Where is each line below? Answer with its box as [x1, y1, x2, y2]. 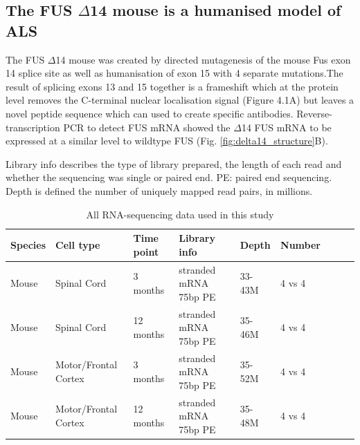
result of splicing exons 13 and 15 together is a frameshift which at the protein [6, 79, 339, 93]
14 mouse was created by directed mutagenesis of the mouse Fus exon [55, 52, 351, 66]
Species [10, 237, 46, 252]
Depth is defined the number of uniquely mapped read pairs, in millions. [6, 183, 313, 198]
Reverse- [296, 106, 332, 120]
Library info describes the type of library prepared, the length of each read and [6, 156, 342, 171]
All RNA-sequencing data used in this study [86, 207, 274, 221]
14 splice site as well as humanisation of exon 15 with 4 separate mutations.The [6, 66, 343, 80]
